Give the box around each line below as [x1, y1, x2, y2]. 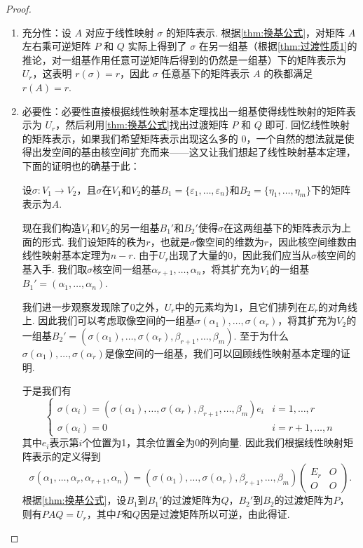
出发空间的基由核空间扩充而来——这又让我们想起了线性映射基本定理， [32, 145, 356, 159]
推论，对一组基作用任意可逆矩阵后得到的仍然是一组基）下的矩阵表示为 [22, 52, 346, 67]
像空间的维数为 [195, 234, 264, 248]
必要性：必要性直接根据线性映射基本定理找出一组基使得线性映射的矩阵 [22, 103, 346, 118]
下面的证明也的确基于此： [22, 158, 140, 173]
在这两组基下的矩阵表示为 [223, 220, 341, 234]
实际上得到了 [128, 39, 187, 53]
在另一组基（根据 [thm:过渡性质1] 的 [198, 39, 357, 53]
